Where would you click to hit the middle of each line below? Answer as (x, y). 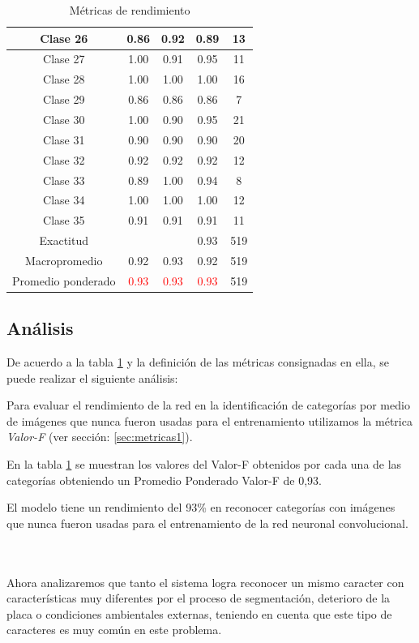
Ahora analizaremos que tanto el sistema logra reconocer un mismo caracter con (205, 582)
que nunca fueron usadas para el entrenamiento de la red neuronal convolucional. (207, 523)
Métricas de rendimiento (130, 10)
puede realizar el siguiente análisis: (92, 377)
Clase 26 (64, 38)
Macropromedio (64, 260)
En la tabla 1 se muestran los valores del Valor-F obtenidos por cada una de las (204, 463)
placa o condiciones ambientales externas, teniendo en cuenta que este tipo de (199, 613)
